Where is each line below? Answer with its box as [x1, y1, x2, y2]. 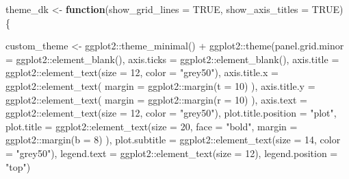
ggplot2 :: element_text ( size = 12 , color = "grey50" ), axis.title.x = [5, 65, 279, 80]
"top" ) [5, 159, 31, 174]
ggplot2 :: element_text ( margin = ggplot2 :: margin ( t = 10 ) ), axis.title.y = [5, 78, 315, 93]
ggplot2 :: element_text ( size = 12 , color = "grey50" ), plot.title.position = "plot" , [5, 106, 337, 120]
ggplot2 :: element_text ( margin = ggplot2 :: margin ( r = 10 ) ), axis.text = [5, 92, 307, 106]
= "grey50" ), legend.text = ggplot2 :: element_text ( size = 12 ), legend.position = [5, 145, 338, 160]
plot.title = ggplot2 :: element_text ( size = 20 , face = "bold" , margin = [5, 119, 298, 133]
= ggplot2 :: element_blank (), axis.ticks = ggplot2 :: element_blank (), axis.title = [5, 51, 339, 66]
